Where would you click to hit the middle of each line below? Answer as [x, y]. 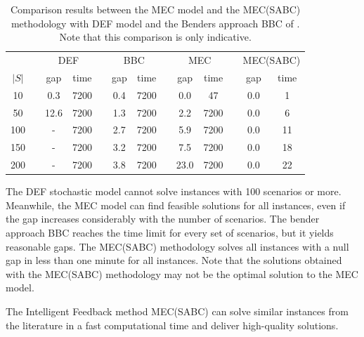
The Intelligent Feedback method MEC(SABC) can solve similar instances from [177, 311]
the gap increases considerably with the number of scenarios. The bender [163, 219]
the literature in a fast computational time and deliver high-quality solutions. [172, 325]
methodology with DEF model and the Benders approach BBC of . [155, 23]
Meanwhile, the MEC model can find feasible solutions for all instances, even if [176, 205]
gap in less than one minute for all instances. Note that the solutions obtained [174, 260]
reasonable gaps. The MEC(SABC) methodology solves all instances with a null [177, 246]
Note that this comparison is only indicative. [155, 37]
